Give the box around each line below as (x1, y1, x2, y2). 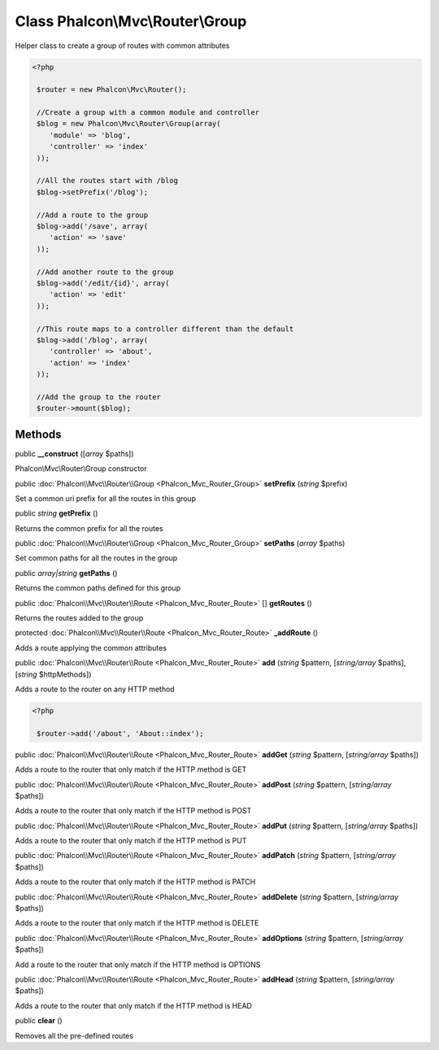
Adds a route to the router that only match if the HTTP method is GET (15, 765, 247, 774)
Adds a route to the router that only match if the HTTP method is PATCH (15, 877, 256, 887)
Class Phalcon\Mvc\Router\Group (15, 12, 247, 30)
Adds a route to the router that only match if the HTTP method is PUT (15, 836, 247, 846)
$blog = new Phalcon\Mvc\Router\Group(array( (37, 119, 221, 129)
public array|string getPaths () (15, 568, 118, 577)
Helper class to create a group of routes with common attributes (15, 41, 230, 50)
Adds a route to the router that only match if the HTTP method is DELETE (15, 918, 259, 928)
